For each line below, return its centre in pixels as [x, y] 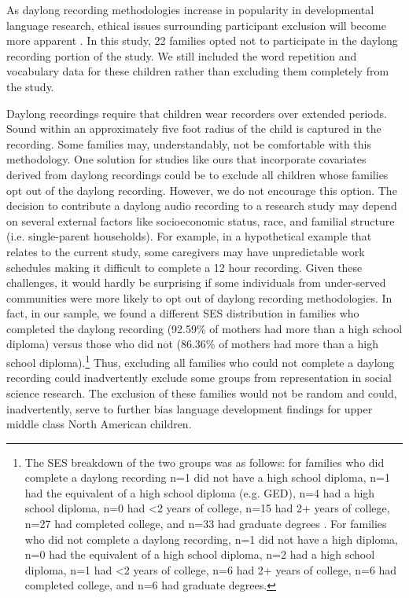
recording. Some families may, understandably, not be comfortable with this [189, 143]
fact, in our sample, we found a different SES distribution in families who [183, 313]
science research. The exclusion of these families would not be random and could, [202, 393]
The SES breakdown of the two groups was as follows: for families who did [204, 462]
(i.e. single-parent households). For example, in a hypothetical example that [189, 236]
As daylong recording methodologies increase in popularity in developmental [190, 9]
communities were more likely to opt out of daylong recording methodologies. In [199, 297]
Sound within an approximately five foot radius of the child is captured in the [194, 128]
